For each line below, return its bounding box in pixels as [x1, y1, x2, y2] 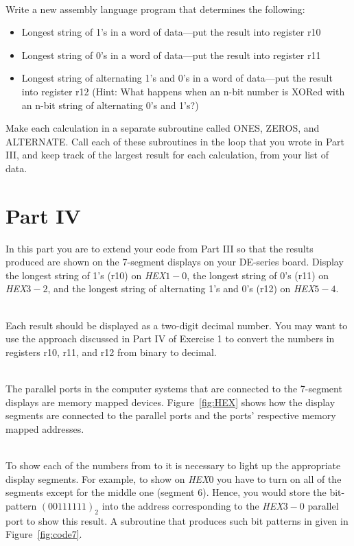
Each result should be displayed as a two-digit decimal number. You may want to [5, 318, 348, 332]
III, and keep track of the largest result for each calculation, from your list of [5, 147, 329, 162]
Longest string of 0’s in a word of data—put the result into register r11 [21, 47, 321, 62]
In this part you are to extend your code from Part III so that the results [5, 241, 314, 255]
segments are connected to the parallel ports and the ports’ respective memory [5, 408, 336, 423]
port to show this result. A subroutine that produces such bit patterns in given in [5, 513, 349, 527]
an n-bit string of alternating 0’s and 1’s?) [21, 97, 199, 112]
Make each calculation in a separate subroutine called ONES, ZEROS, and [5, 121, 320, 135]
